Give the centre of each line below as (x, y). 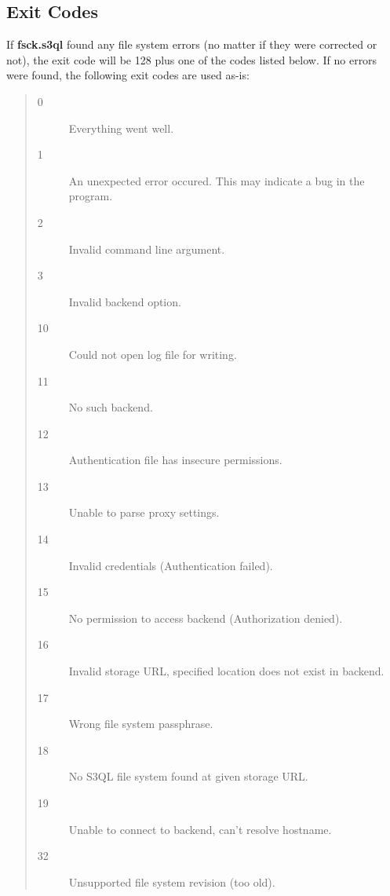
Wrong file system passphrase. (141, 724)
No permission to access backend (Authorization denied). (206, 618)
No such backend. (111, 407)
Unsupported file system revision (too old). (172, 881)
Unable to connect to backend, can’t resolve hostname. (200, 829)
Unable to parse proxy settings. (144, 512)
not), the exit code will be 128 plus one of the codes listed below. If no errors (192, 59)
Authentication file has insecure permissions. (175, 460)
